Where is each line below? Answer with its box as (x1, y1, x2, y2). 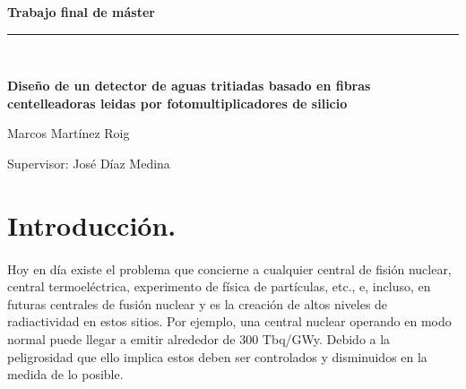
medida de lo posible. (7, 365, 124, 384)
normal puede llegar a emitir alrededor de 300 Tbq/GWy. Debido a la (7, 329, 391, 348)
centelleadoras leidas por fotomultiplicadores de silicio (7, 93, 348, 112)
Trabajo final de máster (7, 3, 155, 21)
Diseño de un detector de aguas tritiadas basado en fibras (7, 76, 371, 95)
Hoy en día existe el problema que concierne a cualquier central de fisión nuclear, (7, 259, 452, 278)
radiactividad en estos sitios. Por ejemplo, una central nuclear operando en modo (7, 312, 452, 331)
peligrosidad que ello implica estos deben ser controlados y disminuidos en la (7, 347, 427, 366)
